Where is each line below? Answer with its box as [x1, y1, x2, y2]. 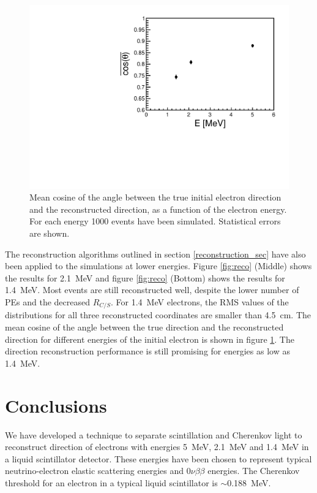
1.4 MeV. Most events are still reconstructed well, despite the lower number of [5, 283, 299, 296]
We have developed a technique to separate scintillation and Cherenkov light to [5, 428, 302, 441]
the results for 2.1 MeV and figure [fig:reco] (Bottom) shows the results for [5, 271, 285, 284]
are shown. [29, 227, 70, 240]
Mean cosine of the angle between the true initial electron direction [29, 191, 282, 204]
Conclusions [5, 392, 107, 418]
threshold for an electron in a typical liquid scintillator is [5, 476, 218, 489]
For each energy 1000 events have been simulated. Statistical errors [29, 215, 281, 227]
